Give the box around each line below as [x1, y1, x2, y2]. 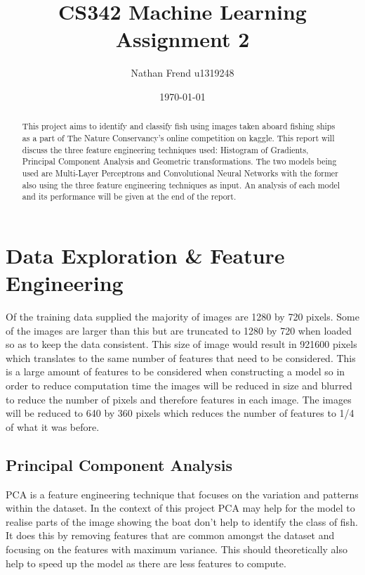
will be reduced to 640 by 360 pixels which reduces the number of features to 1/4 [6, 406, 354, 420]
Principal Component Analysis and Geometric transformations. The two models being [22, 155, 337, 167]
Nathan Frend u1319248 [131, 65, 234, 80]
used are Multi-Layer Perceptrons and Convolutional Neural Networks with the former [22, 167, 338, 179]
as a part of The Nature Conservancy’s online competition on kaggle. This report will [22, 131, 335, 143]
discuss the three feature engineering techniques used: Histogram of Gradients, [22, 143, 309, 155]
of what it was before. [6, 419, 100, 434]
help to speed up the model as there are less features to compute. [6, 555, 286, 570]
